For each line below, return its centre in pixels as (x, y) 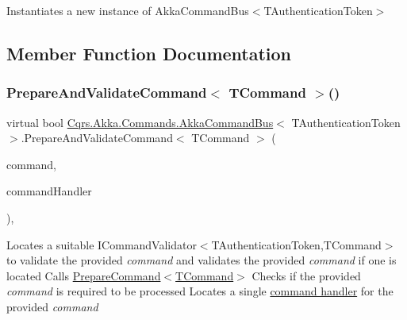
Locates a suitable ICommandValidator (102, 244)
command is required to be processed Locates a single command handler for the (200, 291)
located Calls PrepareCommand (84, 275)
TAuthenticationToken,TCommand (296, 244)
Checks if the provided (306, 275)
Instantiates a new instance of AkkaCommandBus (128, 10)
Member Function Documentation (149, 53)
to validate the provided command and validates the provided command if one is (202, 260)
